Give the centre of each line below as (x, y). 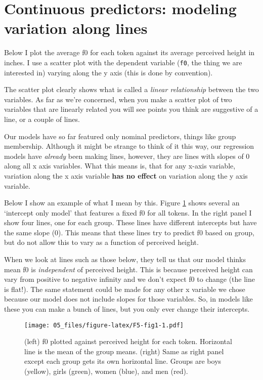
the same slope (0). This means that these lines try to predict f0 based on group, (129, 232)
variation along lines (76, 28)
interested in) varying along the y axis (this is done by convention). (108, 72)
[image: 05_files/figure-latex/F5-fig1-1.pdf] (104, 325)
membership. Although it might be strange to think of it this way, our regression (129, 146)
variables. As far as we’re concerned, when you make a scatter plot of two (118, 99)
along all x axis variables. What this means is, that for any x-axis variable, (120, 166)
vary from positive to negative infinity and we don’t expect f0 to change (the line (129, 279)
